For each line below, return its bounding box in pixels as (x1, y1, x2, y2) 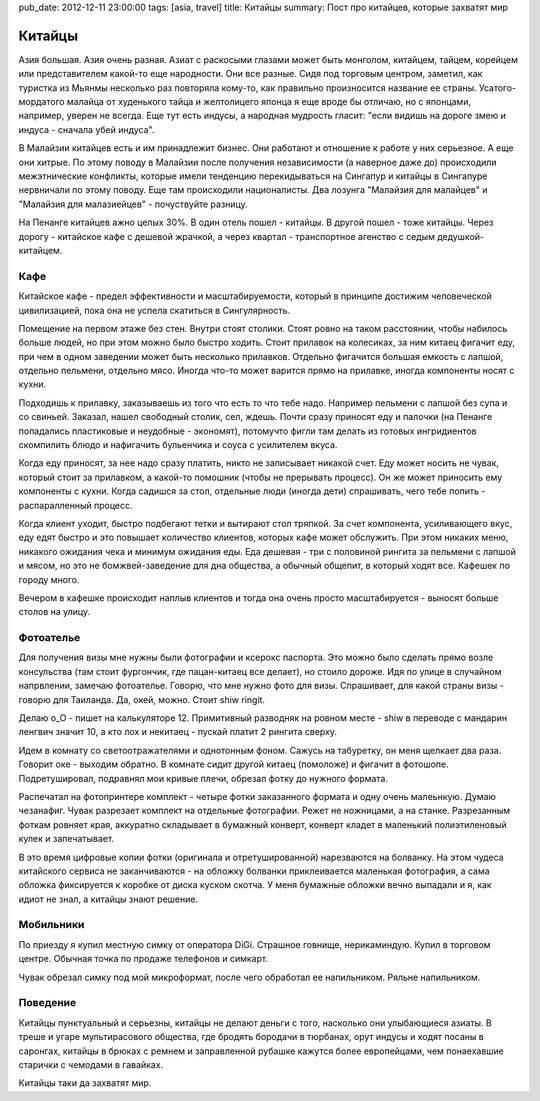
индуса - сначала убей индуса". (18, 123, 155, 135)
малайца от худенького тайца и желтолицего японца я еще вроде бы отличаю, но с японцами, (66, 96, 472, 108)
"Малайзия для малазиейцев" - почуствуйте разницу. (18, 198, 249, 210)
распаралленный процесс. (18, 499, 134, 511)
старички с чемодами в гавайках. (18, 1058, 164, 1070)
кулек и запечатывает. (18, 833, 115, 845)
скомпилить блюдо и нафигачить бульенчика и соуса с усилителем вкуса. (18, 439, 338, 451)
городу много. (18, 573, 80, 585)
